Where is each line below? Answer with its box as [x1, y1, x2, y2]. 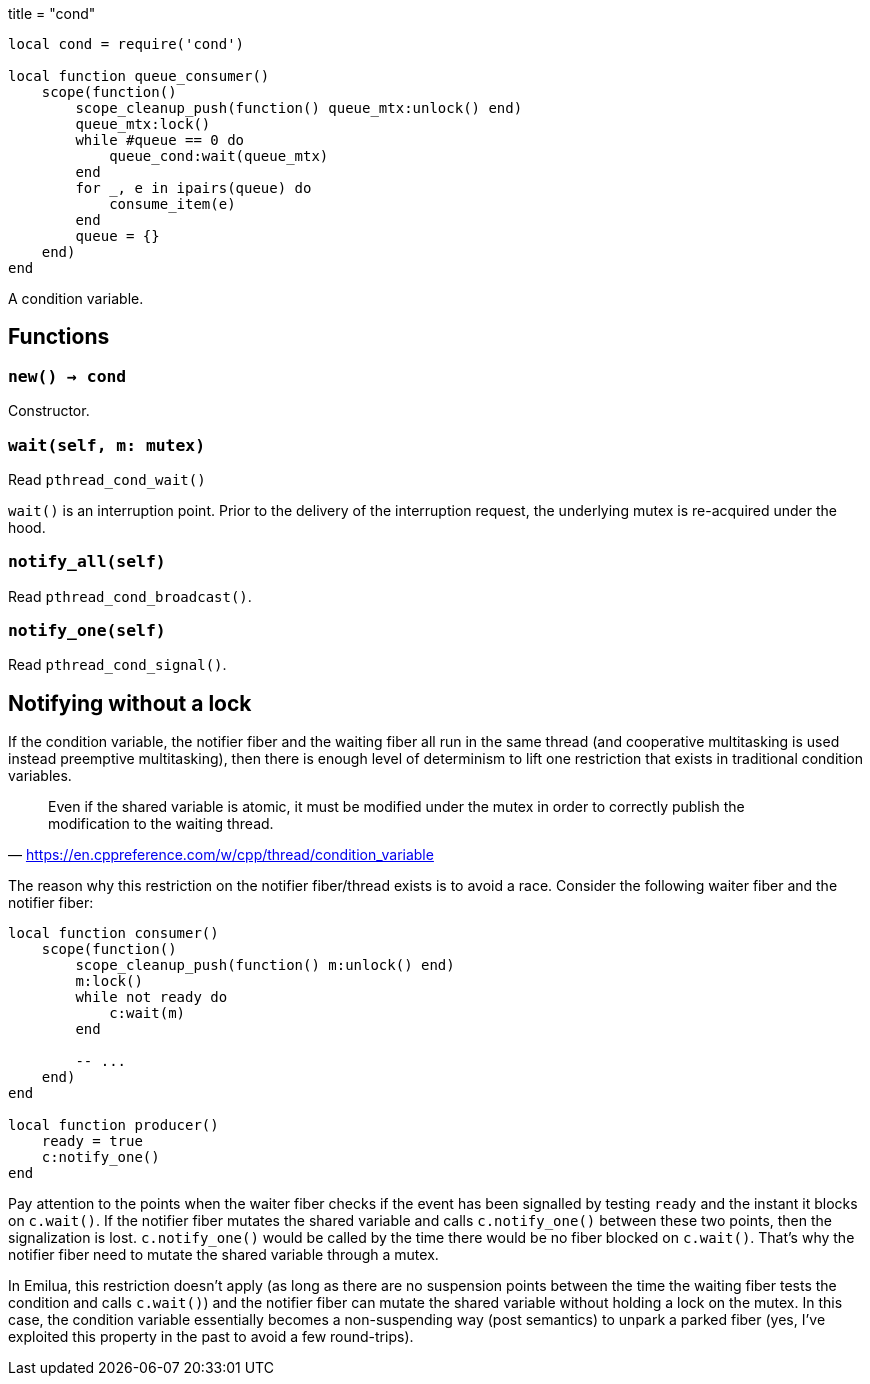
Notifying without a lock [8, 690, 252, 716]
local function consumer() [8, 925, 219, 942]
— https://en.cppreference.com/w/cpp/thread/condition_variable [8, 846, 434, 864]
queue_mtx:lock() [75, 116, 211, 132]
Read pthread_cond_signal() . [8, 656, 227, 674]
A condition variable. [8, 290, 144, 307]
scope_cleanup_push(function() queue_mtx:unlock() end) [75, 100, 523, 116]
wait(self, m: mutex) [8, 435, 205, 455]
